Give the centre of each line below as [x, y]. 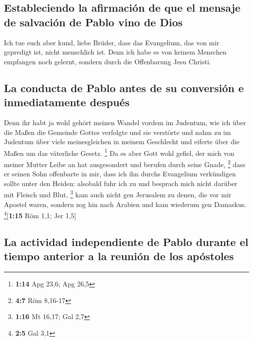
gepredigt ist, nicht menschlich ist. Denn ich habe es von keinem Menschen [115, 52]
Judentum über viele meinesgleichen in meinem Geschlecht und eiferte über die [122, 142]
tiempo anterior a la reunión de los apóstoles [119, 256]
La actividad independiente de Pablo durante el [126, 241]
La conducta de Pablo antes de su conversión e [124, 87]
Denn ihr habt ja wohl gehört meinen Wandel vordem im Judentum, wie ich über [125, 122]
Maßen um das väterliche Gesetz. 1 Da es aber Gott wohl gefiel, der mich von [119, 152]
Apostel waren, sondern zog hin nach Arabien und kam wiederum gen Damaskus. [125, 204]
